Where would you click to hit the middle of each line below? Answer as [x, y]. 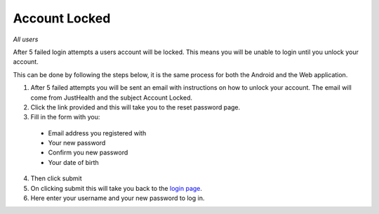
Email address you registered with [97, 133]
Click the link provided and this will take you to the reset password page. [135, 107]
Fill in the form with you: [65, 117]
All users [26, 39]
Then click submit [56, 178]
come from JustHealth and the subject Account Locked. [112, 98]
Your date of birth [74, 162]
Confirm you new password [88, 153]
